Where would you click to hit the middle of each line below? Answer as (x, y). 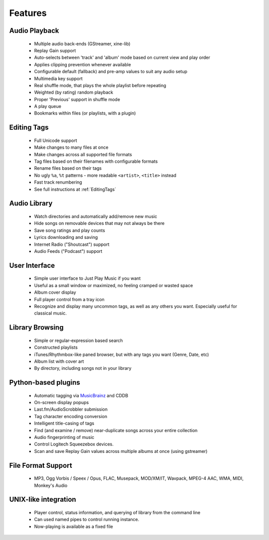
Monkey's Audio (51, 485)
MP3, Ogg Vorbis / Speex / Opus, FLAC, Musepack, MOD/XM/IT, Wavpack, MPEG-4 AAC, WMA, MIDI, (139, 478)
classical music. (51, 313)
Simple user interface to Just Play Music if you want (87, 278)
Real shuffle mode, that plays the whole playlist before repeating (100, 85)
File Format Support (41, 465)
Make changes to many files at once (71, 147)
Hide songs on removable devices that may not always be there (99, 223)
